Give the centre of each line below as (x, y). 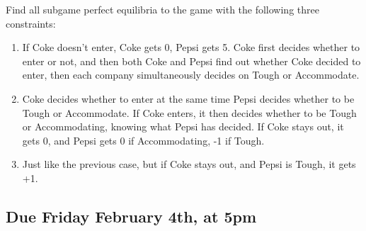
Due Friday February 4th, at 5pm (131, 216)
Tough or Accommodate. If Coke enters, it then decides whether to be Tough (189, 112)
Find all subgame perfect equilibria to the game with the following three (162, 9)
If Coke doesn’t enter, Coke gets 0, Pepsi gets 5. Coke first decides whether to (191, 47)
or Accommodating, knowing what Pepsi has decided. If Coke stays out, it (183, 126)
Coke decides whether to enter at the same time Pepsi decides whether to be (188, 98)
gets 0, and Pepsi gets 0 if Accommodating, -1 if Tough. (143, 140)
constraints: (31, 23)
